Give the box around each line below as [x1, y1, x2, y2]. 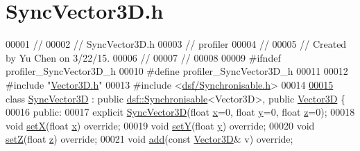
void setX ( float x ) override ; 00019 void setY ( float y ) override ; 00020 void [6, 118, 315, 132]
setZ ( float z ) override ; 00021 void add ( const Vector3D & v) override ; [6, 132, 293, 146]
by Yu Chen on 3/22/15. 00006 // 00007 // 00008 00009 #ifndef [6, 50, 281, 64]
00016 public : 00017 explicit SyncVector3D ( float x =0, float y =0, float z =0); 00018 [6, 105, 355, 119]
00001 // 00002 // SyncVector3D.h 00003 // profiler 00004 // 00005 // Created [6, 37, 347, 51]
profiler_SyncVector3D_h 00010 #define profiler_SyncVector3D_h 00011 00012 [6, 64, 348, 78]
